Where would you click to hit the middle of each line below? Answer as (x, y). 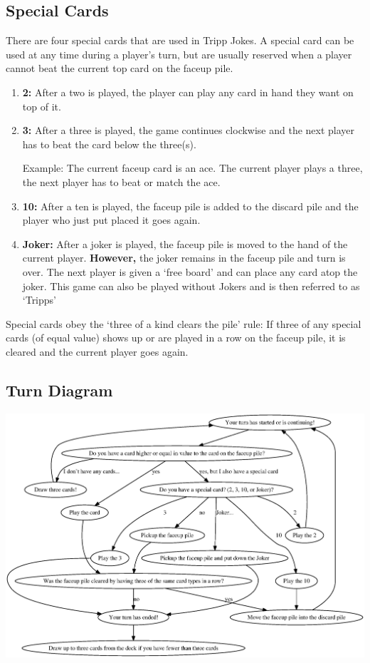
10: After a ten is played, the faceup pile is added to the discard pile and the (190, 206)
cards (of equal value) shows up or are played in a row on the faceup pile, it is (176, 338)
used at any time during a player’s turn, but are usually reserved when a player (179, 54)
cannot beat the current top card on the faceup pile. (120, 68)
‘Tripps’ (39, 300)
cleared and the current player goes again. (97, 351)
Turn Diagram (59, 390)
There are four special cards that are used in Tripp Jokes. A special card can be (180, 40)
